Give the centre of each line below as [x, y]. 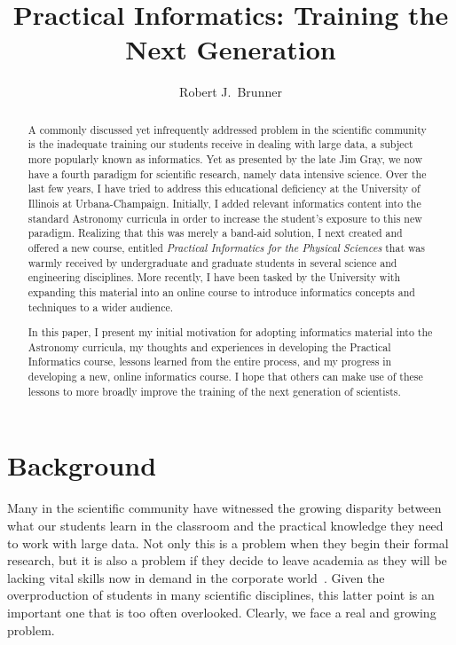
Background [82, 465]
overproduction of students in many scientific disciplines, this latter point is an [221, 595]
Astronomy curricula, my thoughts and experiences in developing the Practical [209, 346]
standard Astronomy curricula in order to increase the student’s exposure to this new [225, 218]
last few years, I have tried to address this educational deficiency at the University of [224, 189]
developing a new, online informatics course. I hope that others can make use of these [225, 377]
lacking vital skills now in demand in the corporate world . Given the [196, 577]
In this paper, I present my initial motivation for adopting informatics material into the [230, 332]
